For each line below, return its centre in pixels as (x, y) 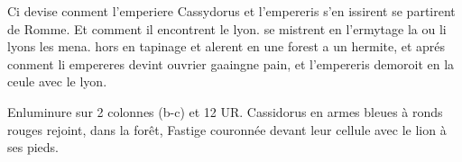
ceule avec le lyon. (57, 81)
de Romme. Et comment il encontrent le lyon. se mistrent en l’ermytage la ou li (227, 28)
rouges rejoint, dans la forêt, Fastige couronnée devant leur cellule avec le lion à (227, 129)
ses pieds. (33, 147)
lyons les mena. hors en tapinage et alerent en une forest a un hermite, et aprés (226, 46)
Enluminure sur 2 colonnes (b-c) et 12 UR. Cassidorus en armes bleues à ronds (225, 111)
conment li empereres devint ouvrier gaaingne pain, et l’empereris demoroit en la (231, 63)
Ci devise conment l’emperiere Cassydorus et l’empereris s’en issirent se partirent (231, 11)
